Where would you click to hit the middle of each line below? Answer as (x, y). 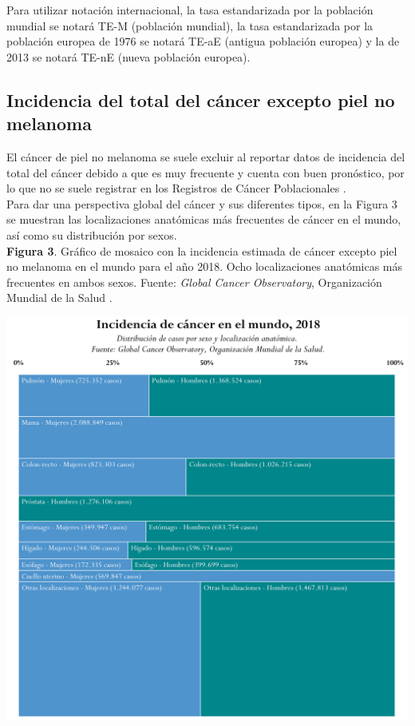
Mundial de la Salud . (59, 298)
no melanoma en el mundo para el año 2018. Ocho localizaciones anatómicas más (205, 266)
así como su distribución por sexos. (92, 234)
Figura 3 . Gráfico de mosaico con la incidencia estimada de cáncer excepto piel (202, 250)
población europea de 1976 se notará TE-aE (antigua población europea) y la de (203, 41)
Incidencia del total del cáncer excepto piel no (201, 99)
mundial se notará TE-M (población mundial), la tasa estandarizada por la (190, 25)
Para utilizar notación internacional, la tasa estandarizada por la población (190, 10)
